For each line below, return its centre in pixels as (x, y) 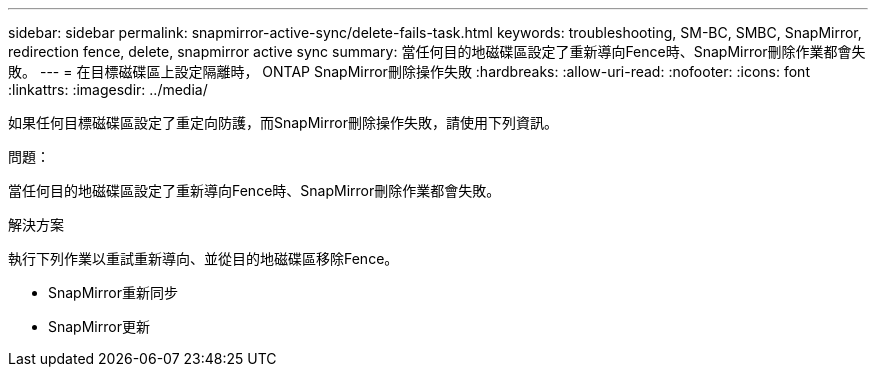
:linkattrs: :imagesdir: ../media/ (108, 89)
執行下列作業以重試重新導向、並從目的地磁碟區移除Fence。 (203, 258)
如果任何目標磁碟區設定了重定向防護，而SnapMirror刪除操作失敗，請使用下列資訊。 (283, 122)
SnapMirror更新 (99, 326)
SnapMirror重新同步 (113, 292)
